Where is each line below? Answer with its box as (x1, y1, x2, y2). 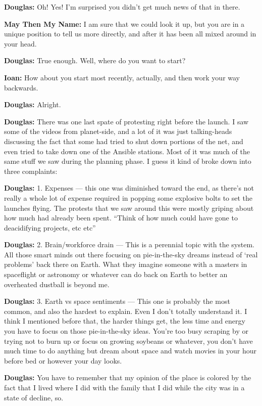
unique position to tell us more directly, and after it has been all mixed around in (4, 28, 256, 39)
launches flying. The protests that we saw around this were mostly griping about (4, 202, 254, 213)
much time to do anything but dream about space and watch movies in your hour (4, 345, 256, 356)
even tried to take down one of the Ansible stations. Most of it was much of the (4, 146, 250, 156)
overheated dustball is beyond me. (4, 279, 110, 289)
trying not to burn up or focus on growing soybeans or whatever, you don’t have (4, 335, 253, 346)
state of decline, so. (4, 392, 64, 402)
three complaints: (4, 165, 58, 176)
